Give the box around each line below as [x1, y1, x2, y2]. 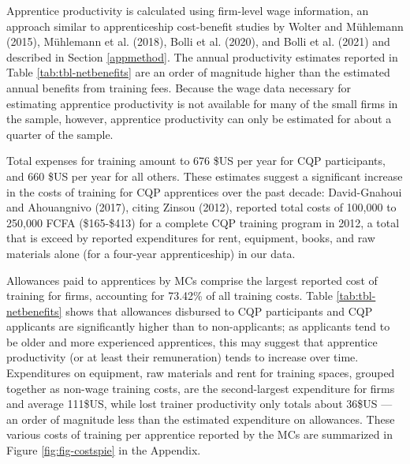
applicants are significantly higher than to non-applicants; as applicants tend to [6, 318, 390, 335]
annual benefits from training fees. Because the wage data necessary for [6, 79, 352, 95]
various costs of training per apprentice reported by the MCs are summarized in [6, 426, 393, 443]
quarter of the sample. [6, 125, 114, 142]
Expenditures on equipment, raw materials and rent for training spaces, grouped [6, 365, 395, 381]
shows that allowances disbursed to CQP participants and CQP [65, 302, 373, 319]
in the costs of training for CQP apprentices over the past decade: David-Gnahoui [6, 183, 402, 200]
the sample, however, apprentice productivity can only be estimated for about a [6, 110, 392, 127]
